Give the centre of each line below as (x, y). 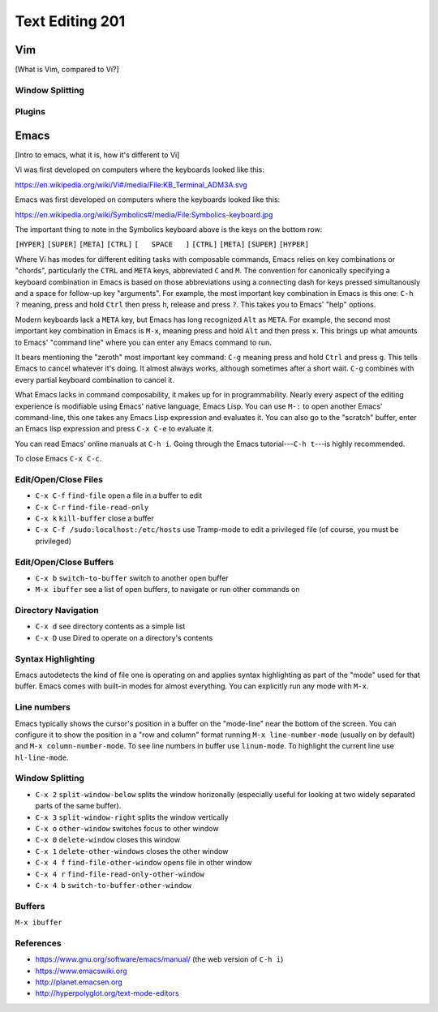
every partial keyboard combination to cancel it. (94, 379)
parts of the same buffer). (78, 806)
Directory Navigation (57, 611)
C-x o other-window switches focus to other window (127, 828)
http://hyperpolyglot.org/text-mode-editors (107, 993)
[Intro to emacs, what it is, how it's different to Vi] (97, 155)
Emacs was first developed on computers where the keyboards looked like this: (148, 199)
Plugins (30, 112)
